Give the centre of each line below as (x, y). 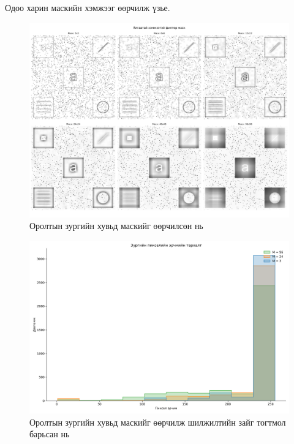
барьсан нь (50, 434)
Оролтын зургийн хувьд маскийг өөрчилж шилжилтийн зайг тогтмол (158, 422)
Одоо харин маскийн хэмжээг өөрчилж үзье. (88, 7)
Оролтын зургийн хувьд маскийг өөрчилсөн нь (116, 226)
